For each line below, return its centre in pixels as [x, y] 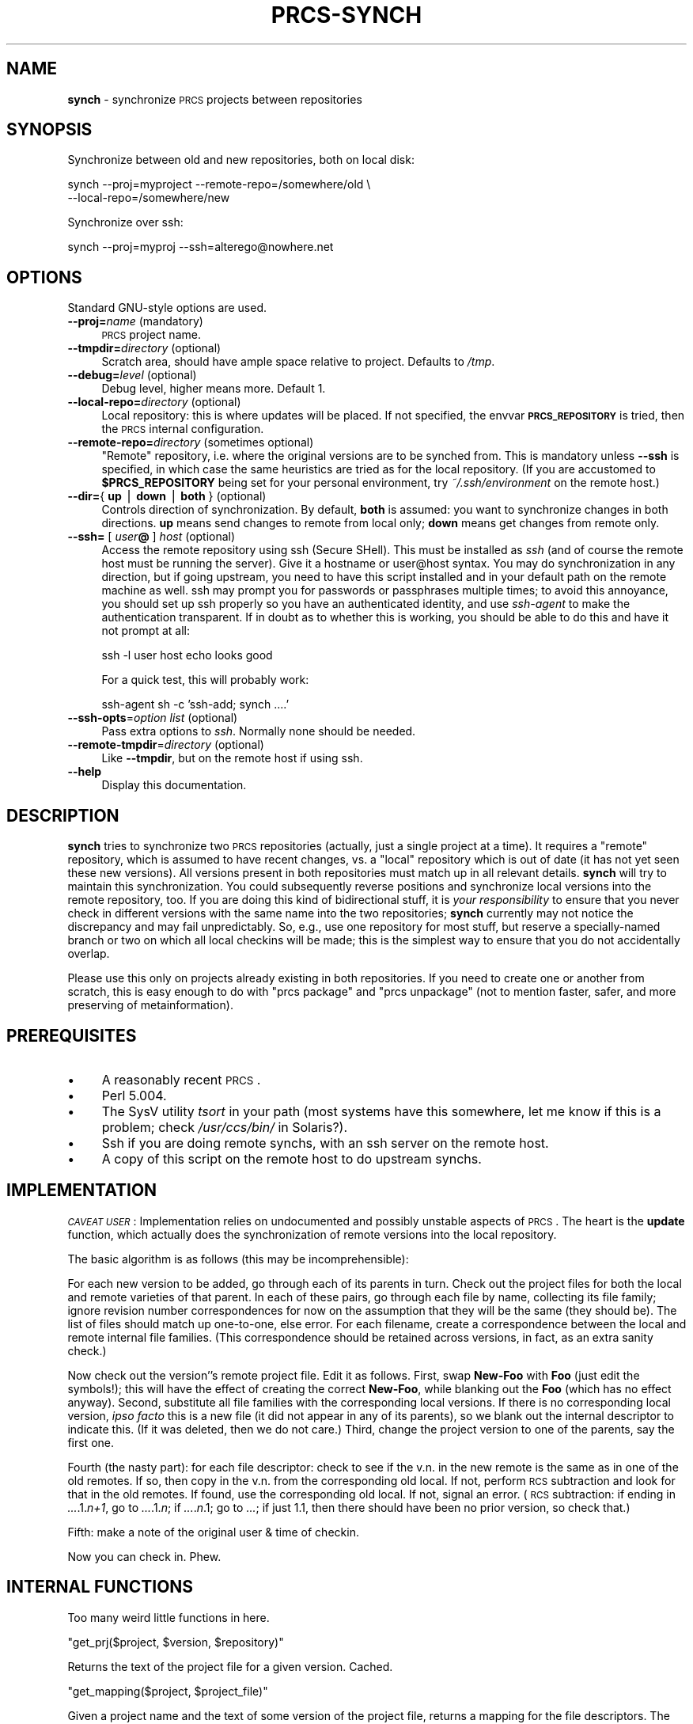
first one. [91, 1442]
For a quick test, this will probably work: [205, 680]
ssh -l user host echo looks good [187, 655]
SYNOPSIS [49, 130]
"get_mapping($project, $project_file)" [168, 1691]
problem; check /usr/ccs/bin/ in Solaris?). [225, 1127]
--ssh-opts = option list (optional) [153, 718]
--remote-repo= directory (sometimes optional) [191, 442]
